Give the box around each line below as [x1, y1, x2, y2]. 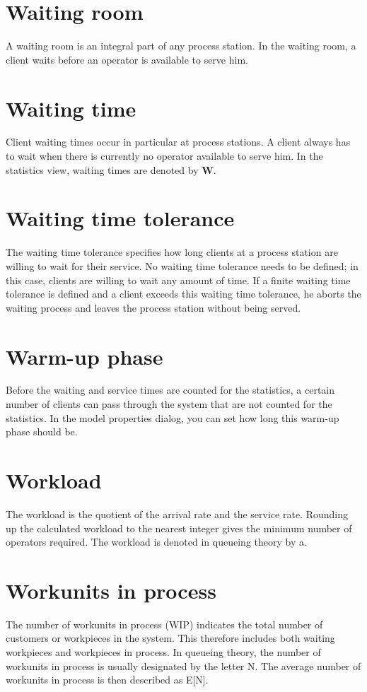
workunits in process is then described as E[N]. [6, 672, 209, 687]
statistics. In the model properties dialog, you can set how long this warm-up [6, 410, 339, 425]
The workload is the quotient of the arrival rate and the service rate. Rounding [6, 506, 348, 521]
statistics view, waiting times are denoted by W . [6, 162, 216, 177]
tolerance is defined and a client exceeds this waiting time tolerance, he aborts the [6, 286, 361, 301]
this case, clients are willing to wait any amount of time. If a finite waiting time [6, 272, 351, 287]
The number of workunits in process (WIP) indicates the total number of [6, 616, 323, 631]
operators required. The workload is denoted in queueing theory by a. [6, 534, 307, 549]
